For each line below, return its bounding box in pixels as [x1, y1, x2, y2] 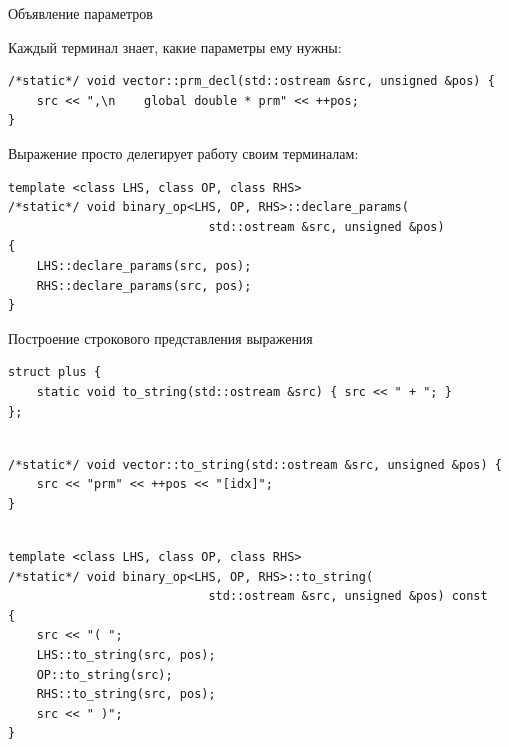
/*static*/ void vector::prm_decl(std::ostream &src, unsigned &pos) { [8, 74, 495, 89]
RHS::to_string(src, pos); [36, 687, 216, 702]
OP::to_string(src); [36, 667, 173, 682]
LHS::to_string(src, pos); [36, 648, 216, 663]
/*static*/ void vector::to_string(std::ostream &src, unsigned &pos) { [8, 457, 502, 472]
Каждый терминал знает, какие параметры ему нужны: [8, 36, 342, 57]
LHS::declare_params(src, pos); [36, 258, 252, 273]
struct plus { [8, 365, 102, 380]
